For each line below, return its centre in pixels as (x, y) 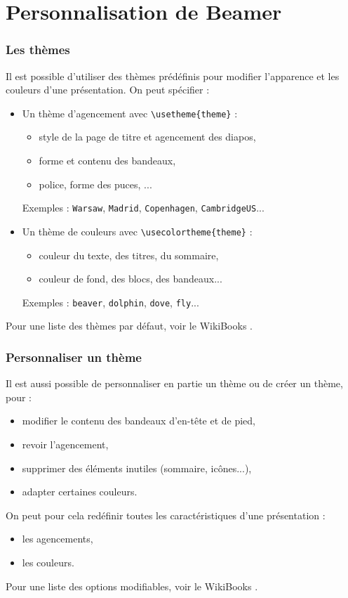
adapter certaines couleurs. (80, 492)
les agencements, (58, 539)
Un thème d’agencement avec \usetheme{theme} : (130, 113)
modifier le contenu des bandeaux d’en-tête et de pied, (139, 421)
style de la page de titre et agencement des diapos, (147, 137)
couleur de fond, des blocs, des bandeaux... (130, 279)
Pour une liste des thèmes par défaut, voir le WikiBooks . (129, 326)
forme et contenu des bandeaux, (107, 161)
